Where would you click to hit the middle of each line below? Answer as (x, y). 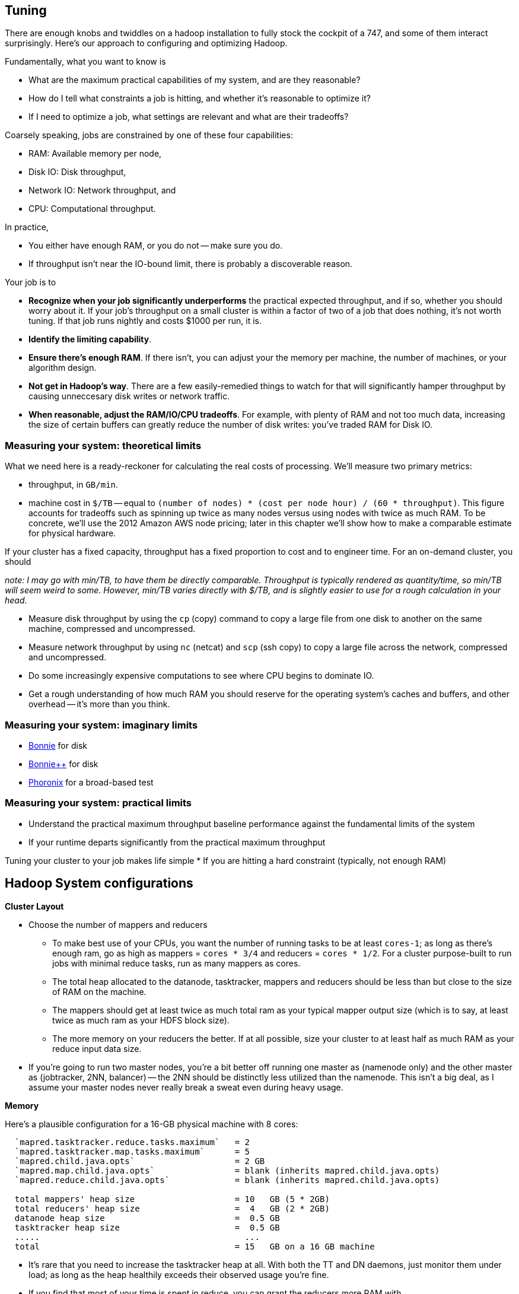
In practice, (27, 227)
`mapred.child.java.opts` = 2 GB (140, 1161)
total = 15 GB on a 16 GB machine (195, 1246)
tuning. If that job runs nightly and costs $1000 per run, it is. (145, 321)
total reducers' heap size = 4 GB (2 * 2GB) (172, 1208)
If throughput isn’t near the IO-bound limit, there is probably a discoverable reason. (191, 264)
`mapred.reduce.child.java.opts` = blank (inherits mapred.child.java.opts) (227, 1180)
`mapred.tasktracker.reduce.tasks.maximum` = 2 (132, 1142)
